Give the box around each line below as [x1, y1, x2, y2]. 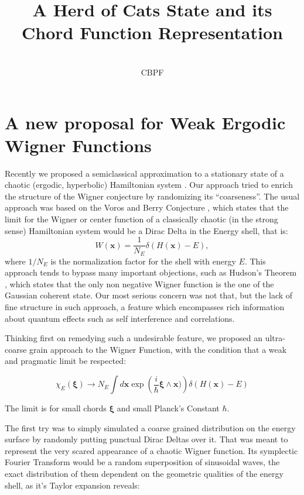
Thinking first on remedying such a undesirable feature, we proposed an [5, 332, 262, 344]
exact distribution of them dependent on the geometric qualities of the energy [5, 467, 283, 480]
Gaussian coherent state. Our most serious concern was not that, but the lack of [5, 289, 293, 301]
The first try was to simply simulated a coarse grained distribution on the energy [5, 421, 296, 434]
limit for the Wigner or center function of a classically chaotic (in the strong [5, 213, 278, 225]
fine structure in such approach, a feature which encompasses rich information [5, 301, 285, 313]
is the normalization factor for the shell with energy [50, 255, 236, 267]
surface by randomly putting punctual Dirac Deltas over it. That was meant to [5, 433, 288, 445]
